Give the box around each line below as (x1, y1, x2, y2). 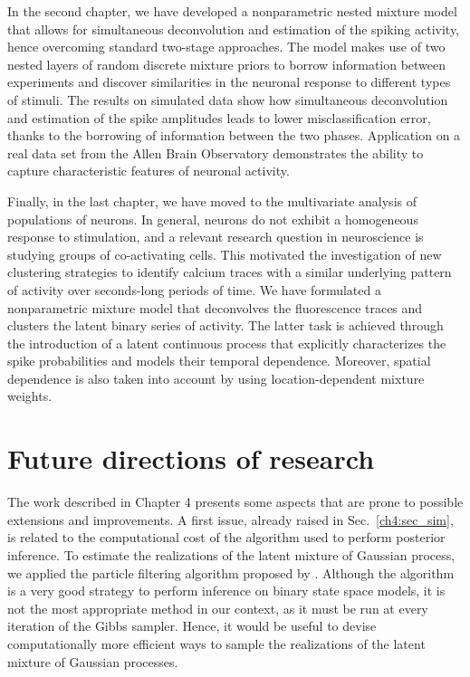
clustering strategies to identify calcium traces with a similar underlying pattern (7, 262, 452, 281)
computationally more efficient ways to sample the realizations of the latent (7, 634, 426, 653)
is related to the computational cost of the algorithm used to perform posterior (7, 528, 446, 547)
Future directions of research (7, 440, 375, 477)
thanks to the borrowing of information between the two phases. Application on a (7, 126, 461, 145)
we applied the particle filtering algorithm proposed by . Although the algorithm (7, 563, 455, 582)
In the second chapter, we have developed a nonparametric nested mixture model (7, 2, 457, 20)
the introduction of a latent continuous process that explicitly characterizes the (7, 333, 446, 352)
